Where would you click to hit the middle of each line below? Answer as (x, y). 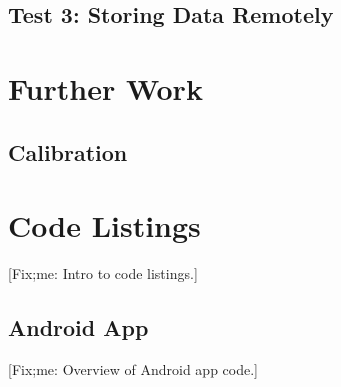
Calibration (68, 151)
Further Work (105, 87)
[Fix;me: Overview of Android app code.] (133, 368)
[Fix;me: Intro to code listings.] (103, 273)
